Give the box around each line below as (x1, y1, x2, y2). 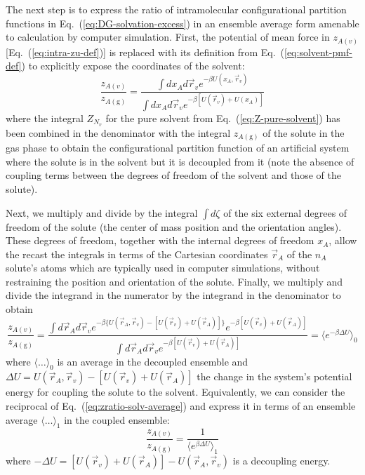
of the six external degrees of (223, 205, 347, 220)
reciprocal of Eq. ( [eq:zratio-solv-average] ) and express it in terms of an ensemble (6, 398, 356, 413)
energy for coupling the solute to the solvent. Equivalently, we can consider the (6, 384, 345, 399)
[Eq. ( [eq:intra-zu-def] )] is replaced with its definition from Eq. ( (6, 44, 285, 59)
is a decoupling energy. (232, 453, 331, 468)
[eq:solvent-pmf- (284, 44, 352, 59)
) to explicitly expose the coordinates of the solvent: (21, 58, 245, 73)
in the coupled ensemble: (64, 412, 170, 427)
